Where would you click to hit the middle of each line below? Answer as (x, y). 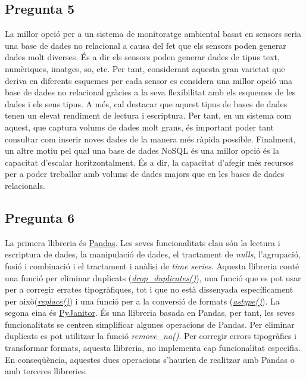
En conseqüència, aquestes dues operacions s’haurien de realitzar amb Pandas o (150, 359)
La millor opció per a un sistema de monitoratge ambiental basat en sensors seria (153, 34)
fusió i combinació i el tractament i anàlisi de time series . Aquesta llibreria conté (152, 265)
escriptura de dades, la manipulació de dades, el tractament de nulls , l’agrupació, (153, 254)
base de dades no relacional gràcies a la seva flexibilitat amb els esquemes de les (150, 92)
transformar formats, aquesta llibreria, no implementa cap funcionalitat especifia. (153, 348)
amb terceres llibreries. (46, 371)
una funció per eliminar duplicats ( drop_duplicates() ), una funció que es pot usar (153, 277)
